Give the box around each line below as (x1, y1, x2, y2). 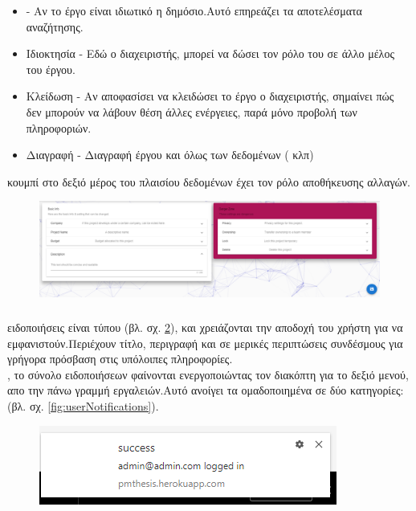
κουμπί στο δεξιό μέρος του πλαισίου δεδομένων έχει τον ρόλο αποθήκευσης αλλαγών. (7, 173, 411, 190)
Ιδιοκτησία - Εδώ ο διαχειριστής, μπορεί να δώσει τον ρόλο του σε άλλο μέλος (26, 45, 394, 62)
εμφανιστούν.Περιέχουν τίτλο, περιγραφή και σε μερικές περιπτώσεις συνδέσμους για (7, 334, 403, 351)
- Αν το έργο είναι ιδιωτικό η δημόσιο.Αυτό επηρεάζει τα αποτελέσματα (26, 2, 362, 18)
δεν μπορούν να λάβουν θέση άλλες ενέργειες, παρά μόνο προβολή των (26, 103, 357, 120)
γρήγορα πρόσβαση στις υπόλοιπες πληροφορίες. (7, 350, 233, 367)
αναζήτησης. (26, 18, 84, 35)
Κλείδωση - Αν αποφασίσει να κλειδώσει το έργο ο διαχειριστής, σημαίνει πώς (26, 88, 394, 104)
